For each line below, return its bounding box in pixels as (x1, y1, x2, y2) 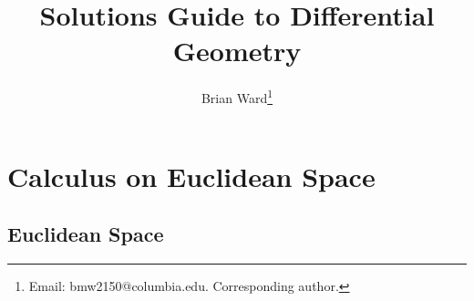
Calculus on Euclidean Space (7, 157, 376, 194)
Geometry (172, 32, 302, 69)
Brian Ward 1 (201, 86, 273, 107)
